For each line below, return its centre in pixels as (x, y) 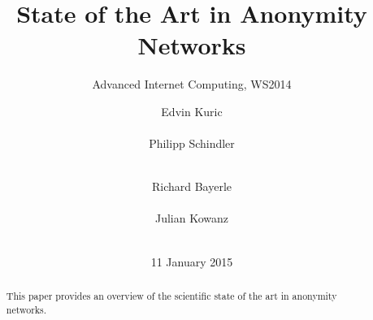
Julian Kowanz (192, 218)
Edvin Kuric (192, 111)
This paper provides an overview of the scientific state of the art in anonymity (171, 296)
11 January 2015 (192, 261)
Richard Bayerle (192, 186)
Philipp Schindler (192, 143)
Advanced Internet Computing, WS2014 (192, 84)
